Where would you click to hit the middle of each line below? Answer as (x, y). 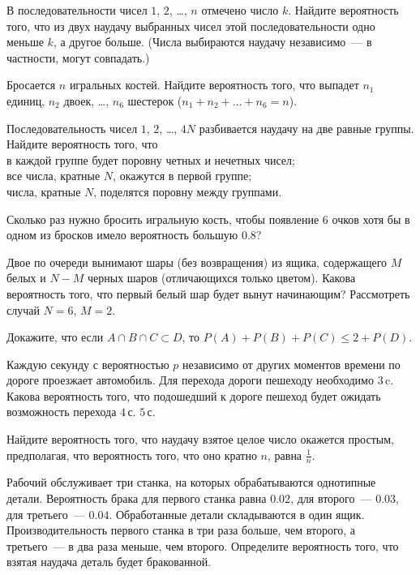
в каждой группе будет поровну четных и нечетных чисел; (151, 159)
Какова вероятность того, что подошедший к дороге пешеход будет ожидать (194, 395)
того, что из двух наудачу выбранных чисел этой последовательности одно (191, 26)
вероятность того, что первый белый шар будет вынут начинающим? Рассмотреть (208, 293)
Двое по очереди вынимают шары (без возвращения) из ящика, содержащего (197, 262)
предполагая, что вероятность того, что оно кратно (132, 455)
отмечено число (240, 10)
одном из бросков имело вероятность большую (122, 235)
